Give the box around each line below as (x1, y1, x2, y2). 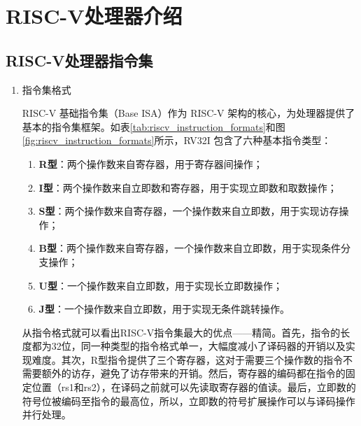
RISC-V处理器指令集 (6, 49, 153, 71)
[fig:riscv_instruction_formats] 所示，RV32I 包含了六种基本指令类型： (22, 133, 332, 148)
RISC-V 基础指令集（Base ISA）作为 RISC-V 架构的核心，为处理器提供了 (22, 106, 355, 120)
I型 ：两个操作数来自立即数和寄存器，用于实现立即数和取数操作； (38, 180, 337, 194)
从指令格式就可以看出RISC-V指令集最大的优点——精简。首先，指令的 (22, 325, 341, 339)
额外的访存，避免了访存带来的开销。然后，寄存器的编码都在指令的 (41, 366, 346, 381)
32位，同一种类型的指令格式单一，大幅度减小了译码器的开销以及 (51, 339, 346, 353)
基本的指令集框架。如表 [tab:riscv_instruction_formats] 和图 (22, 119, 285, 134)
